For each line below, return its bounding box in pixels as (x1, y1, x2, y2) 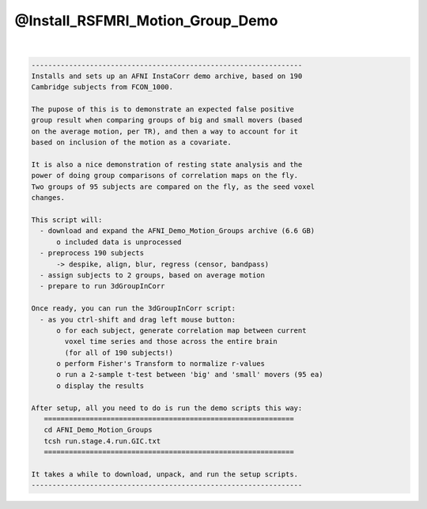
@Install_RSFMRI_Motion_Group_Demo (14, 12, 278, 29)
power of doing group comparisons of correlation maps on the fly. (31, 171, 299, 180)
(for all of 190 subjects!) (64, 348, 174, 357)
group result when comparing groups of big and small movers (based (31, 115, 303, 125)
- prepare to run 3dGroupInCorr (40, 281, 165, 291)
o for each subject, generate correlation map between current (56, 326, 307, 335)
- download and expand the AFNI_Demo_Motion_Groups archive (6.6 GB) (40, 226, 316, 236)
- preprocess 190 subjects (40, 249, 145, 258)
